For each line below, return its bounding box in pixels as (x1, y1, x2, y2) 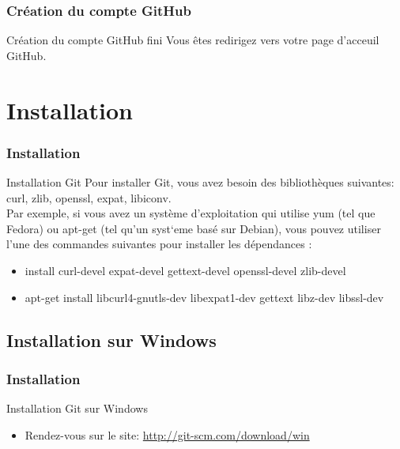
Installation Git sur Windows (6, 400, 148, 417)
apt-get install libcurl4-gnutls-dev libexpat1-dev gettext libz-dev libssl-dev (25, 289, 384, 305)
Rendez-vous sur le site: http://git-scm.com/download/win (25, 426, 310, 443)
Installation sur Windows (6, 327, 217, 352)
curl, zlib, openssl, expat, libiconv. (6, 189, 172, 206)
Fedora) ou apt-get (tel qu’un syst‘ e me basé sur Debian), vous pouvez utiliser (6, 220, 381, 236)
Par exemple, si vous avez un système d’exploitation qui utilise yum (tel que (6, 205, 375, 221)
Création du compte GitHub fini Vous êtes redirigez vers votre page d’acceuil (6, 32, 379, 48)
